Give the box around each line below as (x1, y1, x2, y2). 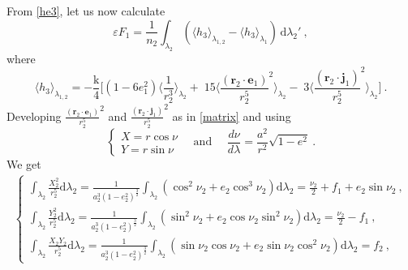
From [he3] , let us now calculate (6, 2, 165, 19)
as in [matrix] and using (172, 107, 291, 124)
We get (6, 156, 41, 173)
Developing (6, 107, 62, 124)
